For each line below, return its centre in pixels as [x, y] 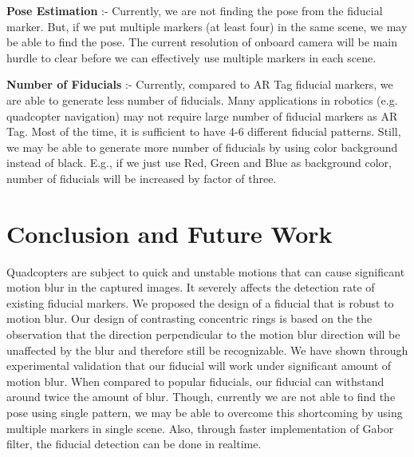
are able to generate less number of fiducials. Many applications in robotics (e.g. [202, 99]
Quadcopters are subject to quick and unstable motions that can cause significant [206, 271]
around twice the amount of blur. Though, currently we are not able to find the [201, 397]
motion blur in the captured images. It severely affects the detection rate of [191, 287]
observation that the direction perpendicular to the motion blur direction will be [203, 334]
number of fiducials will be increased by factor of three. [142, 178]
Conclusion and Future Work [170, 233]
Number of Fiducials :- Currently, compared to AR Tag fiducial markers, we [200, 84]
